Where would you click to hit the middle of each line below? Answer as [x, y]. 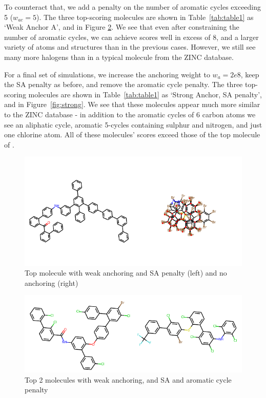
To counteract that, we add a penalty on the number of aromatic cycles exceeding [133, 7]
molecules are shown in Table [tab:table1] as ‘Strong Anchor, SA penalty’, [145, 94]
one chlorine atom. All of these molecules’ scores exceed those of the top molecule [132, 134]
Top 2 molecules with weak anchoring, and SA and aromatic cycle [128, 379]
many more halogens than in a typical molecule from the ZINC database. [119, 57]
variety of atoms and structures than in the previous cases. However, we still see [130, 47]
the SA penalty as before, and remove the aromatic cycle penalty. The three [124, 84]
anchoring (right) [52, 282]
